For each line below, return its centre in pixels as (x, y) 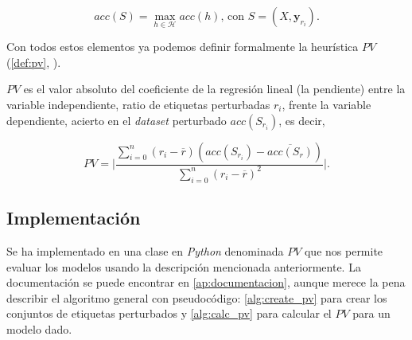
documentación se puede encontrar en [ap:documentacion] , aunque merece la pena (206, 282)
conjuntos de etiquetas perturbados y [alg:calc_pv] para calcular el (169, 313)
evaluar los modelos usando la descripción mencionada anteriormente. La (184, 266)
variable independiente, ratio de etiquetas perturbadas (138, 104)
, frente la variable (326, 104)
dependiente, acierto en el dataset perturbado (117, 120)
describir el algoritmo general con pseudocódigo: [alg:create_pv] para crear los (197, 297)
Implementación (74, 218)
